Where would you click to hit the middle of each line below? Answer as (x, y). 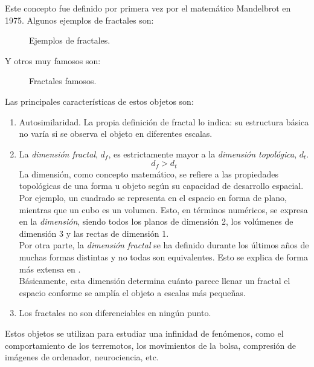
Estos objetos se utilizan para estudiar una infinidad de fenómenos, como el (144, 333)
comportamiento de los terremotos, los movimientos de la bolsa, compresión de (151, 345)
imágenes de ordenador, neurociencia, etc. (82, 357)
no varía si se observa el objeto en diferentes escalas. (116, 134)
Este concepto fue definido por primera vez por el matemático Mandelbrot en (148, 8)
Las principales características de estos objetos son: (99, 101)
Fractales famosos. (63, 81)
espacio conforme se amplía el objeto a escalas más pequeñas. (132, 292)
